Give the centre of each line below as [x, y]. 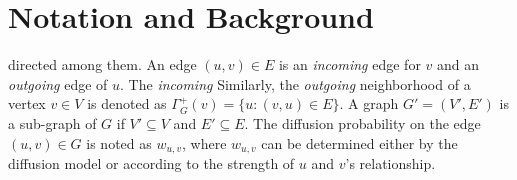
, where [204, 142]
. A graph [369, 103]
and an [458, 64]
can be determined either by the [359, 142]
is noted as [119, 142]
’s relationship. [390, 162]
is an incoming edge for [349, 64]
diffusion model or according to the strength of [151, 162]
